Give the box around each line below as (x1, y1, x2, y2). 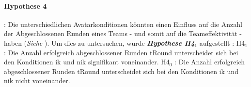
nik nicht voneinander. (4, 75, 70, 86)
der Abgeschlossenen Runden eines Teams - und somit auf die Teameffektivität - (4, 28, 242, 38)
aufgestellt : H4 (199, 37, 245, 48)
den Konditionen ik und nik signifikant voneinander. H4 (4, 57, 170, 67)
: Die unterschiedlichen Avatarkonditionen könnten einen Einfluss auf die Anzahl (4, 19, 242, 29)
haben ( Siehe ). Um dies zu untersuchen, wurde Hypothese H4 (4, 37, 195, 48)
